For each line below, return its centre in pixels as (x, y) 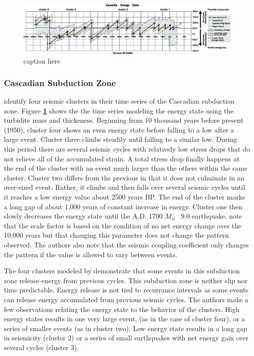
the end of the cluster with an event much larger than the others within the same (126, 168)
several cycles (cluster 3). (42, 347)
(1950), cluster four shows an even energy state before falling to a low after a (119, 129)
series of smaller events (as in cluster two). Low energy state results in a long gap (126, 328)
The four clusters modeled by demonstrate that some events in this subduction (122, 271)
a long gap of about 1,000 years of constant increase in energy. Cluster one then (123, 206)
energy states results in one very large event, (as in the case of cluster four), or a (125, 319)
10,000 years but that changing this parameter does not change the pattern (116, 235)
